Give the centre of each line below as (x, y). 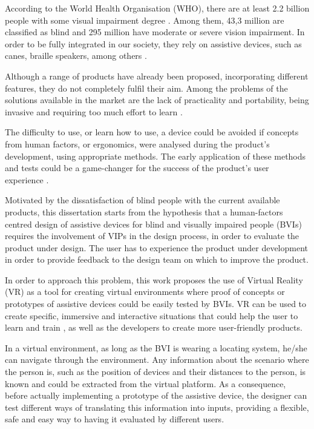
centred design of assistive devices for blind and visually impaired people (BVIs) (153, 224)
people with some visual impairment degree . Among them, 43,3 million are (145, 20)
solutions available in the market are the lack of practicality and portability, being (157, 100)
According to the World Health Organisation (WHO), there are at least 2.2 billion (157, 8)
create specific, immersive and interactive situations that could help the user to (152, 315)
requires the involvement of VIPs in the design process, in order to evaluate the (152, 236)
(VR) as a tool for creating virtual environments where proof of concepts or (145, 292)
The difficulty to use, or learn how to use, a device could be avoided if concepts (152, 132)
